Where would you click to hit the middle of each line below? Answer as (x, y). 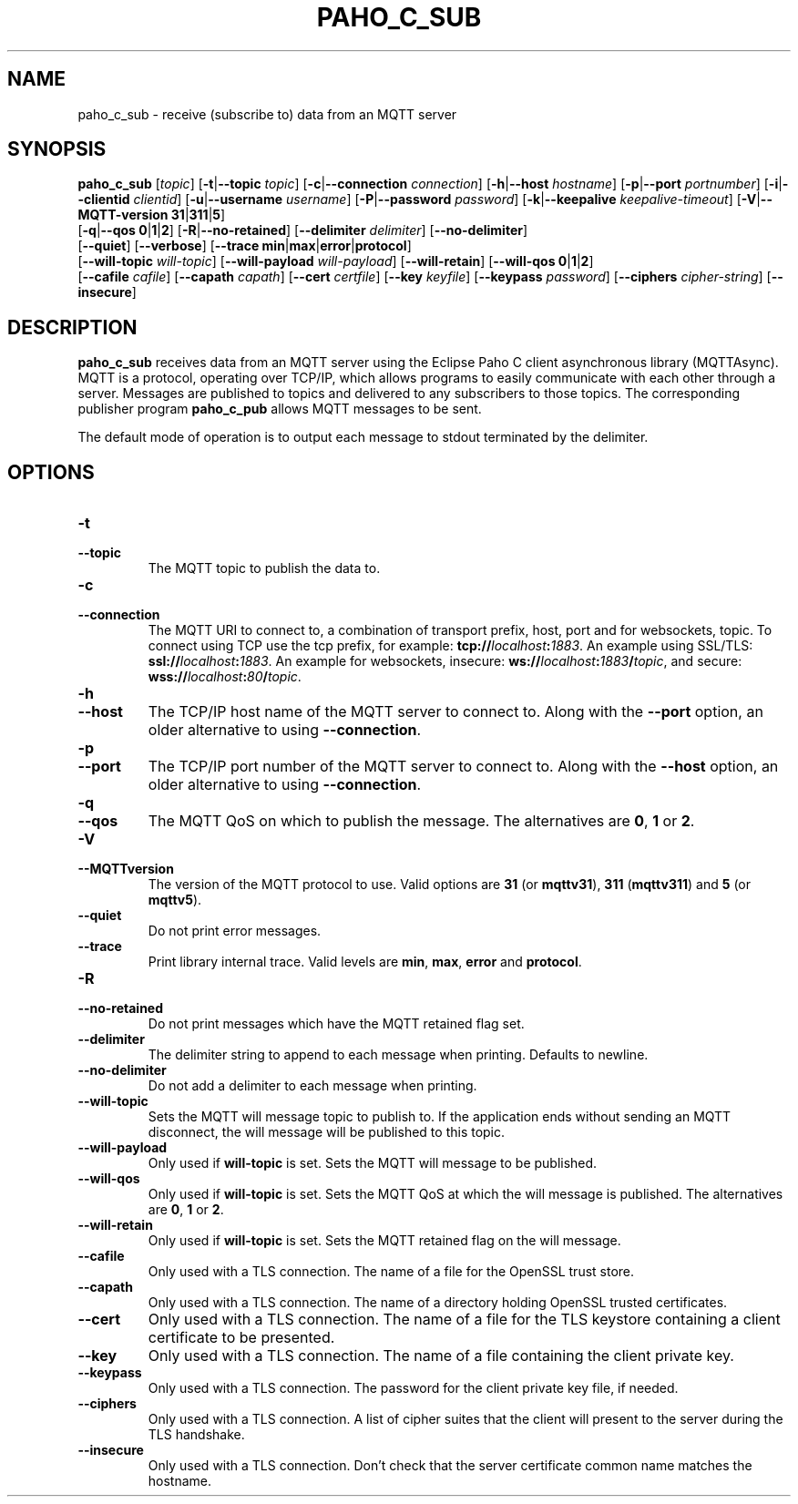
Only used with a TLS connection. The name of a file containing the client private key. (441, 1356)
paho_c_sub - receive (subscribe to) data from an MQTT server (267, 114)
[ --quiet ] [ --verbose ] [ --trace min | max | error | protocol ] (245, 246)
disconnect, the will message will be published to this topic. (327, 1132)
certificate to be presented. (241, 1338)
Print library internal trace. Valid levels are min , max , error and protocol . (365, 962)
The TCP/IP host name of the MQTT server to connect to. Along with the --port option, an (455, 712)
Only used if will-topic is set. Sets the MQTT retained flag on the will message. (384, 1241)
